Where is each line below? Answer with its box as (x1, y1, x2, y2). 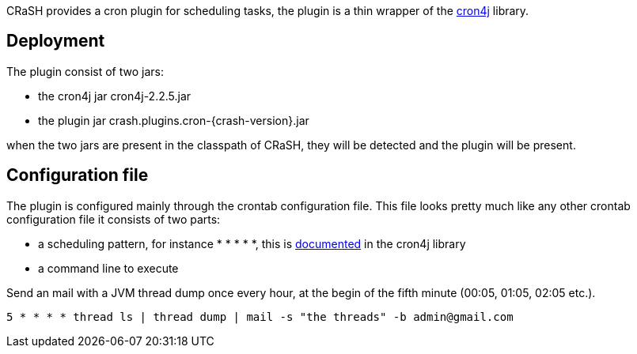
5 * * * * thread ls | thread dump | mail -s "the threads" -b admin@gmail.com (6, 310, 514, 323)
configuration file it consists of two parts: (6, 212, 221, 226)
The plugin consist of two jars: (6, 64, 164, 78)
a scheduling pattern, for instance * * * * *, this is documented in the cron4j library (38, 236, 466, 250)
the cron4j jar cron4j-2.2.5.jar (38, 88, 191, 103)
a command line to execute (38, 261, 179, 275)
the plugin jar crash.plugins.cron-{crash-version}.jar (38, 113, 309, 127)
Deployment (6, 31, 105, 51)
